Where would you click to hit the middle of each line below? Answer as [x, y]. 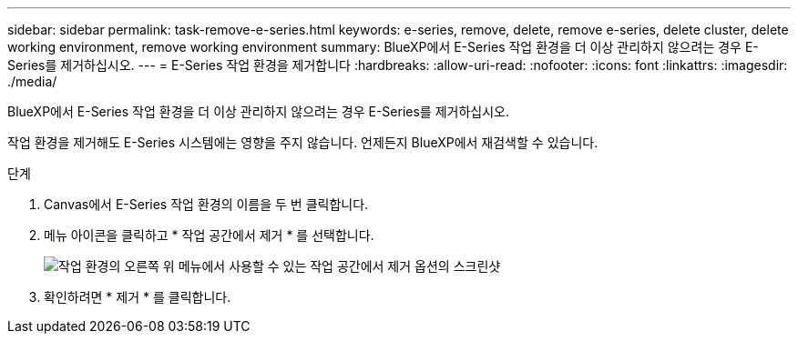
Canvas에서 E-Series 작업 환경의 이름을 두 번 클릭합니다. [206, 204]
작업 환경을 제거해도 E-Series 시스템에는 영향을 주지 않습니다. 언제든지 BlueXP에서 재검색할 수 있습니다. [303, 142]
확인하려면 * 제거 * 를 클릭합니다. [138, 297]
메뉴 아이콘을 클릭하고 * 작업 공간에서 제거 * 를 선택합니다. [209, 235]
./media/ [32, 81]
